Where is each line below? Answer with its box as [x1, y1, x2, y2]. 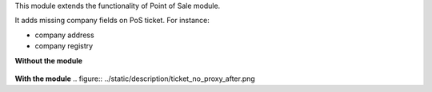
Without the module [14, 56, 83, 65]
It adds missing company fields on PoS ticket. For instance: [14, 16, 210, 25]
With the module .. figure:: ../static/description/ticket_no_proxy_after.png [14, 74, 255, 83]
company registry [34, 41, 94, 51]
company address [34, 30, 95, 40]
